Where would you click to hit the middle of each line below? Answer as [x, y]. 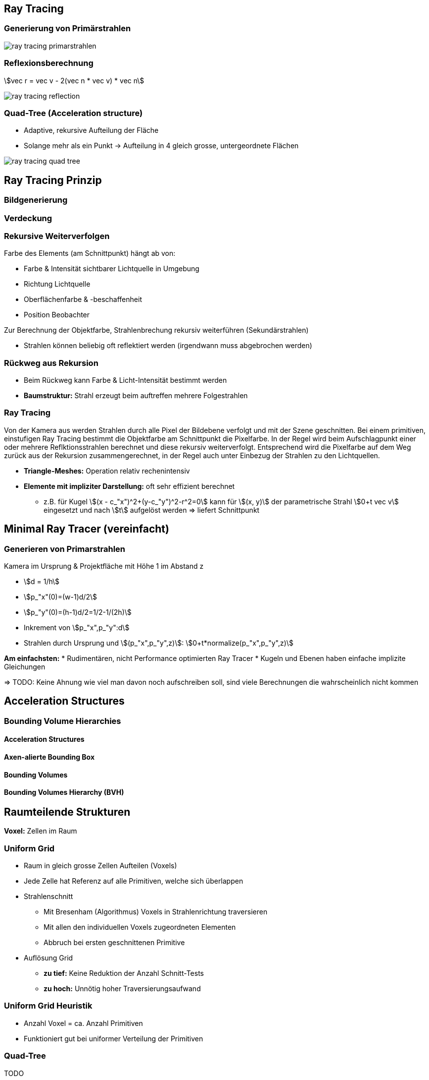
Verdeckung [28, 218]
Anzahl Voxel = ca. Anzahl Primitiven [83, 1023]
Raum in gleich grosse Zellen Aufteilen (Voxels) [100, 866]
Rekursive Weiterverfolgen [57, 236]
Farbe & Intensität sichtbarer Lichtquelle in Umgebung [112, 269]
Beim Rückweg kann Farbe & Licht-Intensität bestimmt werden [125, 380]
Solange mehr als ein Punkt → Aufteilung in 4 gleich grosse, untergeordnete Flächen [161, 146]
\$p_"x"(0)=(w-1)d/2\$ [60, 597]
